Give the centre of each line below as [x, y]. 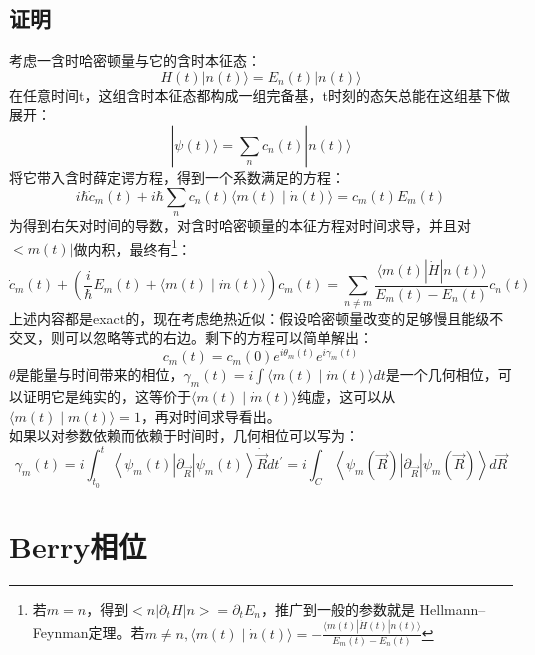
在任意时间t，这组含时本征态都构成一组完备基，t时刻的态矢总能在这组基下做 [259, 94]
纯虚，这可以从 [346, 396]
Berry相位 [78, 545]
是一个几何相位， [441, 374]
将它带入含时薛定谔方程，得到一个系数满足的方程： [177, 176]
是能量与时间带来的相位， [99, 374]
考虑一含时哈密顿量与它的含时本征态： [135, 60]
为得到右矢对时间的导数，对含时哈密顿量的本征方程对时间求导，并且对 [240, 224]
